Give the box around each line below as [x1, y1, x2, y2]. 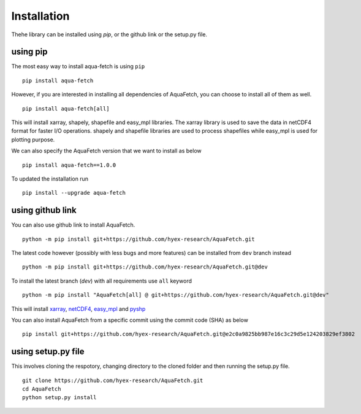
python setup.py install [22, 394, 97, 401]
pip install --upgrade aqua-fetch [22, 189, 126, 197]
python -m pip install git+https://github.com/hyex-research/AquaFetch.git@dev [22, 264, 268, 270]
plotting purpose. [11, 136, 55, 143]
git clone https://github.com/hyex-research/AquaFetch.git [22, 377, 203, 384]
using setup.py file [11, 346, 85, 357]
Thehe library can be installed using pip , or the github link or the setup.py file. [11, 31, 208, 38]
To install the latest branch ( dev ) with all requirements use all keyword [11, 277, 192, 284]
